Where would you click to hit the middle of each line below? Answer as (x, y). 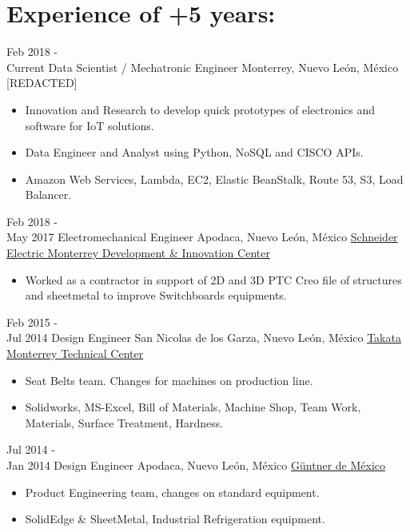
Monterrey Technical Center (75, 353)
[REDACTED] (42, 83)
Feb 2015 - (32, 322)
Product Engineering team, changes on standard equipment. (172, 492)
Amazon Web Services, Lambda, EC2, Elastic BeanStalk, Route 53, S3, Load (214, 179)
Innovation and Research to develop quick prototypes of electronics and (200, 109)
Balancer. (48, 195)
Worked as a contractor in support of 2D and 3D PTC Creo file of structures (213, 279)
